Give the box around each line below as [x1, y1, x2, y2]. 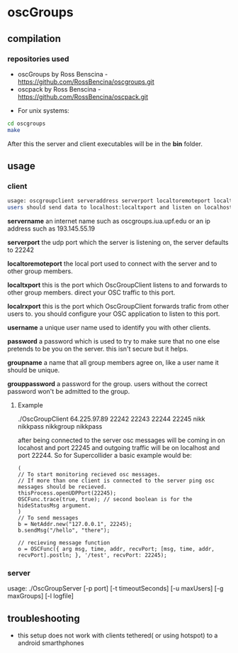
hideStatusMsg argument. [17, 502, 91, 510]
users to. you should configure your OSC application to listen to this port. [7, 309, 220, 318]
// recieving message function [17, 539, 110, 547]
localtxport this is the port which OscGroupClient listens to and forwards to [7, 281, 228, 290]
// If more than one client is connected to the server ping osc [17, 477, 215, 485]
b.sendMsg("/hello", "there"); [17, 527, 110, 534]
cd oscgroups [7, 120, 46, 127]
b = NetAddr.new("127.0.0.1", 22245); [17, 521, 132, 528]
